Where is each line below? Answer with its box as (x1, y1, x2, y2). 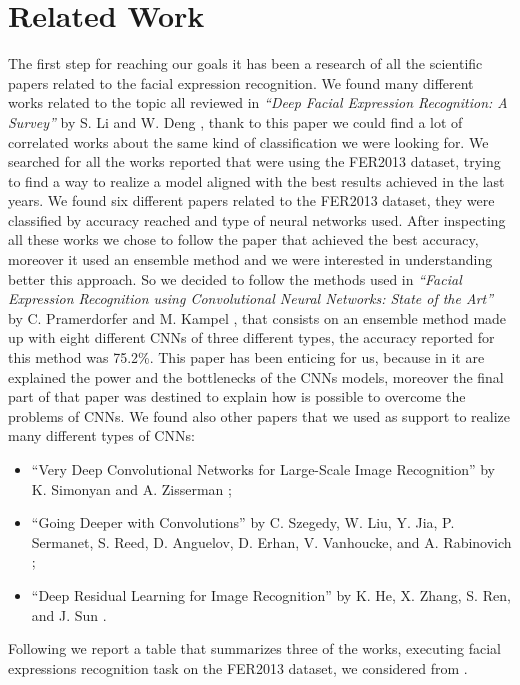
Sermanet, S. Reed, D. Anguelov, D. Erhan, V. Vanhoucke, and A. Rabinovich (31, 531, 512, 552)
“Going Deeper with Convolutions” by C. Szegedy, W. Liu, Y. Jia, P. (31, 512, 455, 533)
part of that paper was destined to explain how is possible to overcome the (8, 386, 466, 407)
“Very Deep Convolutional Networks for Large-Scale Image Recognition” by (31, 459, 495, 479)
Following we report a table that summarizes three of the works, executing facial (8, 638, 501, 659)
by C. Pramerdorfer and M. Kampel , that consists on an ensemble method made (8, 307, 507, 328)
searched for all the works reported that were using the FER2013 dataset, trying (8, 151, 501, 172)
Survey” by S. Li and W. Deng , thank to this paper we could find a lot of (8, 111, 463, 132)
